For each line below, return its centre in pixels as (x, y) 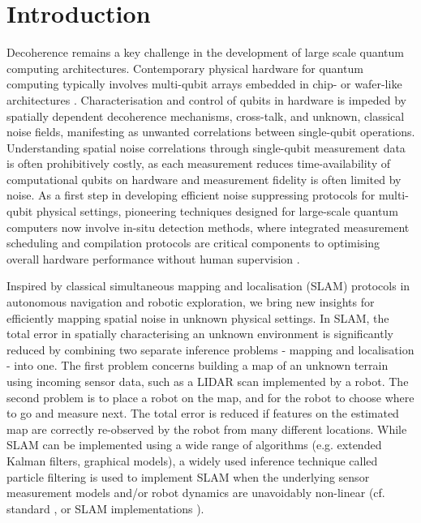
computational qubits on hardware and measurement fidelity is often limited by (204, 179)
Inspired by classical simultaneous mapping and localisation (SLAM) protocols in (208, 286)
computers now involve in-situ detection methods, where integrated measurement (208, 227)
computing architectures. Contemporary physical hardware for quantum (185, 68)
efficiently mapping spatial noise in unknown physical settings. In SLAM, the (198, 317)
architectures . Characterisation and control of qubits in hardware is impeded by (206, 99)
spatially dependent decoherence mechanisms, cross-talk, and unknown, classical (206, 116)
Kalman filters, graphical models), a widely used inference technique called (192, 460)
